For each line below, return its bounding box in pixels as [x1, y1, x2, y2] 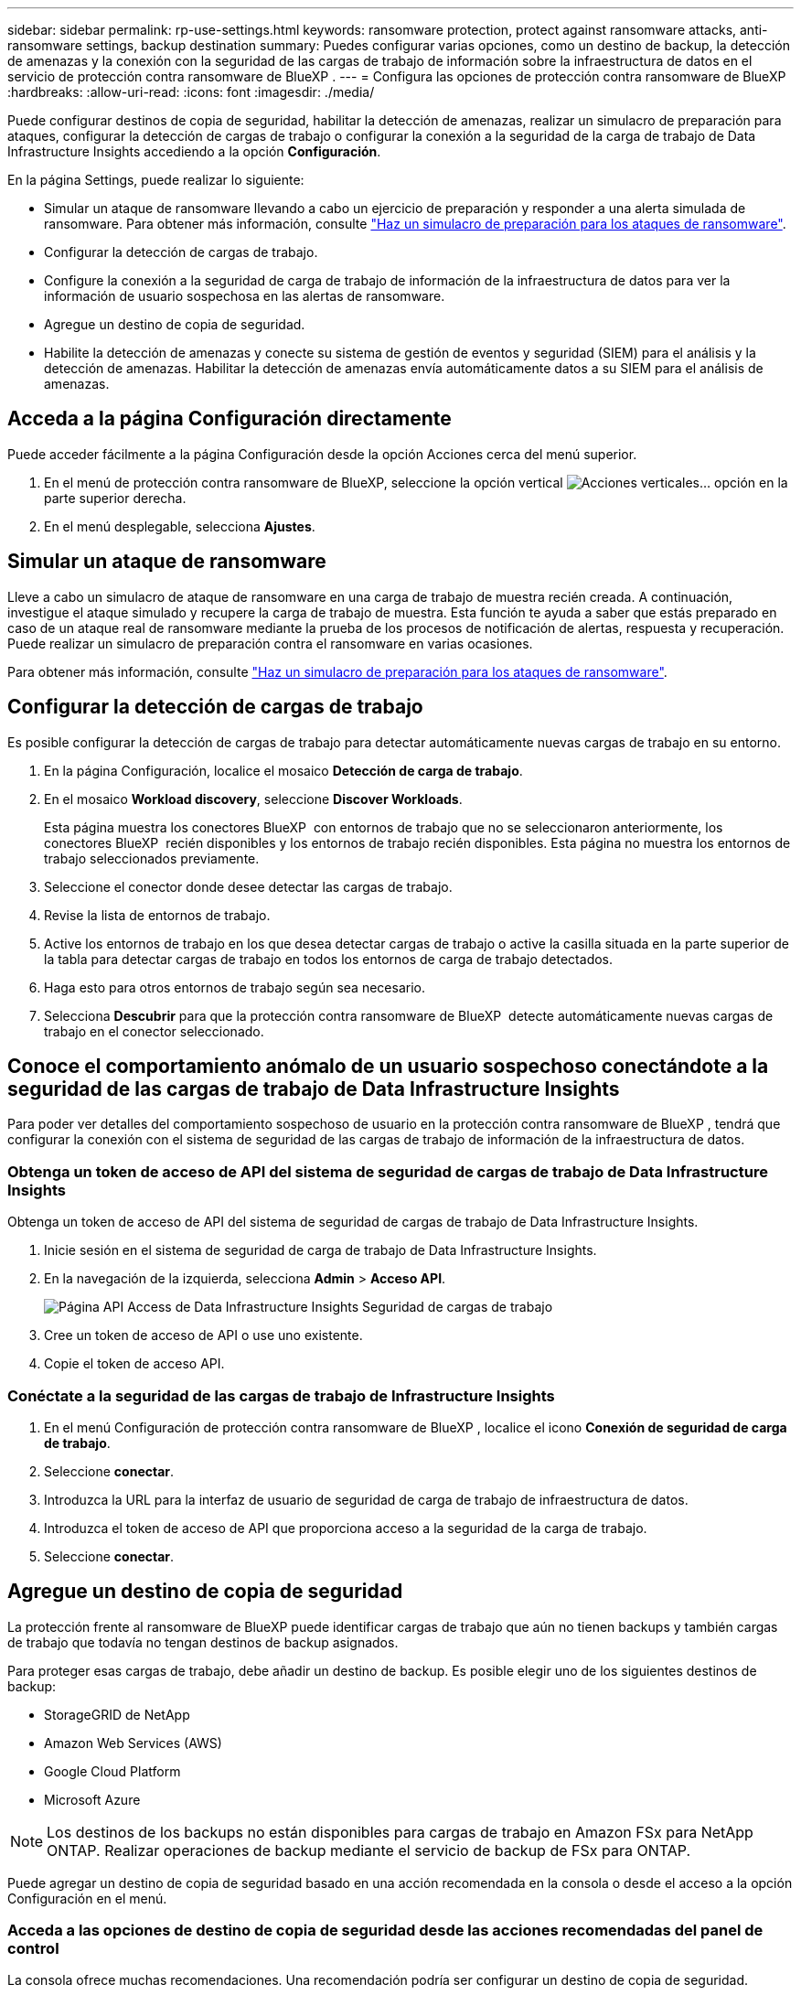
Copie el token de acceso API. [44, 1356, 225, 1372]
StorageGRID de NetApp [44, 1706, 190, 1722]
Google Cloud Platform [44, 1763, 181, 1779]
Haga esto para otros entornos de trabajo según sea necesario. [44, 979, 425, 995]
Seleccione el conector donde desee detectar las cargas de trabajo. [44, 878, 453, 895]
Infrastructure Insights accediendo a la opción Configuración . [7, 144, 381, 159]
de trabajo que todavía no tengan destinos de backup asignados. [7, 1634, 399, 1650]
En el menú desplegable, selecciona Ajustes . [44, 518, 315, 534]
